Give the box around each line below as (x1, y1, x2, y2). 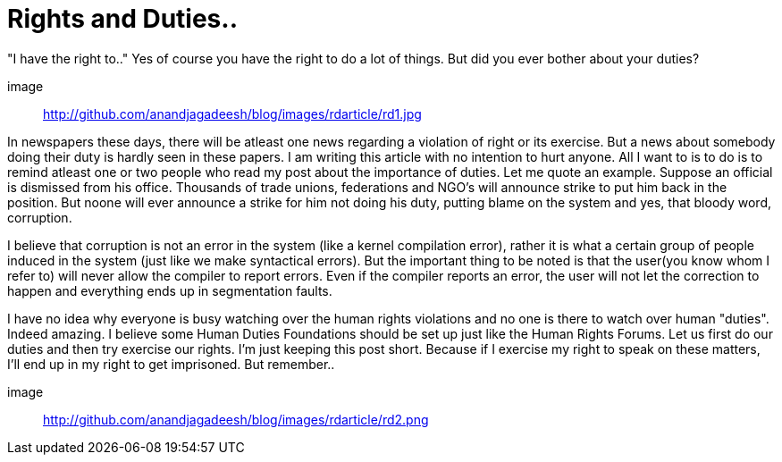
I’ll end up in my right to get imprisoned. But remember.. (7, 356, 335, 372)
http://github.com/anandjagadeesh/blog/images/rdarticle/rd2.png (43, 411, 429, 427)
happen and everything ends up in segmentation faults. (7, 282, 332, 298)
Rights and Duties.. (7, 4, 238, 34)
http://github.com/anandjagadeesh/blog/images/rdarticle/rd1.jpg (43, 105, 422, 122)
